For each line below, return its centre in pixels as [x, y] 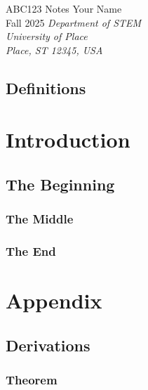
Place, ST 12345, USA [54, 50]
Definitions [46, 87]
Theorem [32, 380]
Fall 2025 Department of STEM [74, 22]
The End [31, 251]
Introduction [68, 139]
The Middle [40, 219]
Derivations [48, 345]
